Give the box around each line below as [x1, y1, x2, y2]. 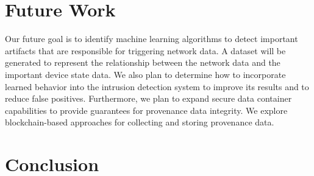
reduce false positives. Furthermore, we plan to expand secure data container [5, 92, 292, 105]
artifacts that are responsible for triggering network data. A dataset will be [5, 44, 286, 57]
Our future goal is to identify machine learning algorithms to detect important [5, 32, 298, 45]
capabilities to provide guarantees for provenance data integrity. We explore [5, 104, 288, 116]
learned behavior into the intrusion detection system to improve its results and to [5, 80, 309, 93]
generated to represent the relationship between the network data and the [5, 56, 280, 69]
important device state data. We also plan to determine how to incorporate [5, 68, 286, 80]
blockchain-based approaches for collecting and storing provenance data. [5, 116, 274, 128]
